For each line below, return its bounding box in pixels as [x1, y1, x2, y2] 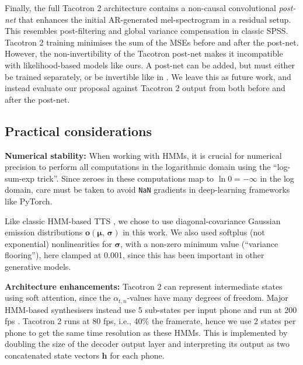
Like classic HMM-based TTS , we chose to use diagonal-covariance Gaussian [5, 214, 281, 227]
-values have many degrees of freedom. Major [127, 291, 288, 304]
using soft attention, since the [5, 291, 111, 304]
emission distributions [5, 226, 83, 238]
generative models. [5, 260, 71, 272]
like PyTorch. [5, 194, 53, 207]
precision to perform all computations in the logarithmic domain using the [5, 161, 271, 173]
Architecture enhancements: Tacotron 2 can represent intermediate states [5, 280, 283, 292]
